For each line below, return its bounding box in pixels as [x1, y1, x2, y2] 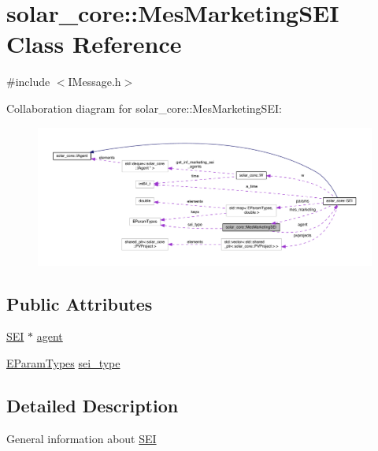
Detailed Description [6, 393, 179, 418]
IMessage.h [68, 73, 121, 90]
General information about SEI [6, 430, 157, 446]
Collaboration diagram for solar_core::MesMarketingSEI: [6, 99, 282, 116]
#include [6, 73, 50, 90]
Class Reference [6, 28, 182, 60]
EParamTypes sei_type [6, 355, 120, 371]
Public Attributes [6, 291, 153, 315]
